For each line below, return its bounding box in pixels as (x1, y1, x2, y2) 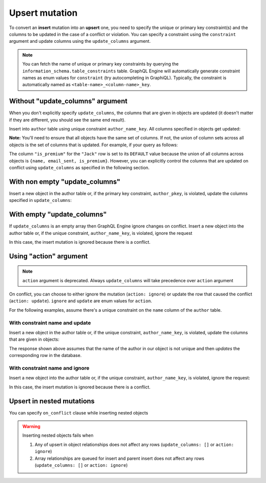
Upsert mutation (9, 7, 78, 18)
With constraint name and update (9, 319, 91, 326)
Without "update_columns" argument (9, 97, 128, 105)
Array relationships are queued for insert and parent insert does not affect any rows (34, 455, 204, 461)
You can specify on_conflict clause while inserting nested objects (9, 410, 148, 416)
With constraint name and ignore (9, 364, 90, 371)
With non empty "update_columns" (9, 177, 121, 186)
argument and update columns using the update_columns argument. (9, 38, 151, 44)
